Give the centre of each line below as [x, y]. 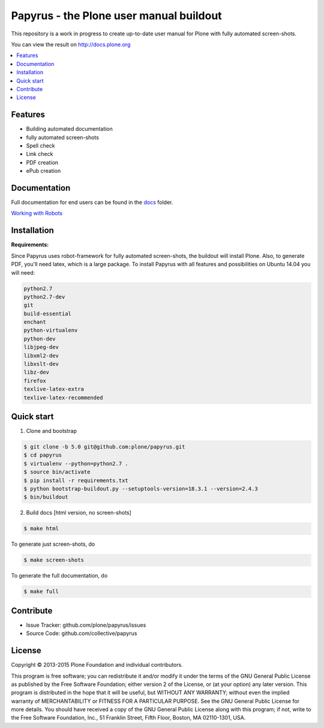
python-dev [40, 339]
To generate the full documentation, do [59, 576]
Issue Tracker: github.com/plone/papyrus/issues [86, 625]
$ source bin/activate [57, 472]
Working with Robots [37, 213]
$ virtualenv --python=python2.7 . [76, 464]
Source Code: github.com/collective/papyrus [82, 633]
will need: [23, 272]
